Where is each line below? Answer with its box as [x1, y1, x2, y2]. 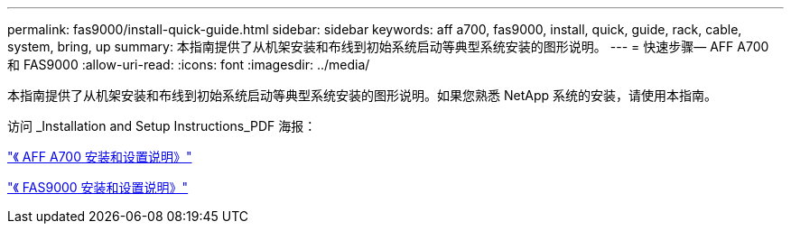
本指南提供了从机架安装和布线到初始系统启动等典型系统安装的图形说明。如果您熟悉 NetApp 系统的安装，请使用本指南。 [7, 88, 717, 103]
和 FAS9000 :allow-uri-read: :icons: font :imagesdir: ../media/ [7, 57, 370, 72]
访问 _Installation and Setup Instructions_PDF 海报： [7, 118, 317, 134]
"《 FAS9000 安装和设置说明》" [7, 180, 189, 195]
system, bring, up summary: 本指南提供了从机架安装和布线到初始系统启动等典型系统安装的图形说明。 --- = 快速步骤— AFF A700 [7, 39, 769, 54]
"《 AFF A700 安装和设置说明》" [7, 149, 192, 164]
